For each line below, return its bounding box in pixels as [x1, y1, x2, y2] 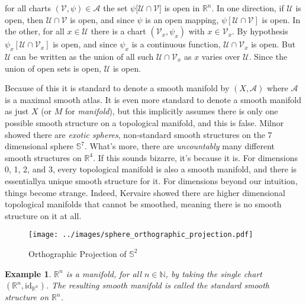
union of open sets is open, [5, 62, 102, 74]
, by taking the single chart [165, 267, 262, 280]
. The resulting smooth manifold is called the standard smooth [46, 279, 270, 291]
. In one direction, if [211, 2, 284, 14]
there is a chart [91, 25, 146, 37]
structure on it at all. [5, 209, 82, 221]
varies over [201, 50, 240, 62]
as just [5, 105, 29, 117]
